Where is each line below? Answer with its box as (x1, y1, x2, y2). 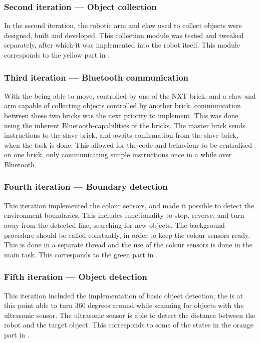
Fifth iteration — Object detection (4, 270, 147, 283)
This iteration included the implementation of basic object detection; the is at (4, 290, 243, 300)
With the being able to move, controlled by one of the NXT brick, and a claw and (4, 90, 256, 101)
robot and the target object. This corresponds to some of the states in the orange (4, 319, 254, 330)
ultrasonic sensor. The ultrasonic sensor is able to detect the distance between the (4, 309, 255, 320)
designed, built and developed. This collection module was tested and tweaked (4, 30, 244, 40)
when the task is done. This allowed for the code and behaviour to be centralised (4, 139, 252, 150)
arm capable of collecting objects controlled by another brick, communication (4, 100, 241, 111)
